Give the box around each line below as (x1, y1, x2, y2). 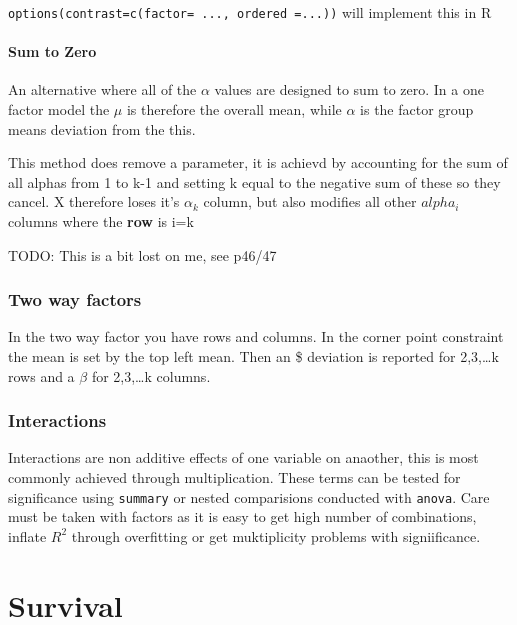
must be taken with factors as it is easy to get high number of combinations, (8, 506, 477, 527)
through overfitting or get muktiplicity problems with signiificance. (71, 525, 481, 546)
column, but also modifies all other (203, 191, 417, 212)
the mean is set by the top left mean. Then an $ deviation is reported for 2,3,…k (8, 346, 499, 367)
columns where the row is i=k (8, 211, 194, 232)
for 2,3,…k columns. (91, 365, 211, 386)
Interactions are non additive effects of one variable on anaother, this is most (8, 447, 479, 468)
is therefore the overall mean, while (126, 99, 342, 120)
